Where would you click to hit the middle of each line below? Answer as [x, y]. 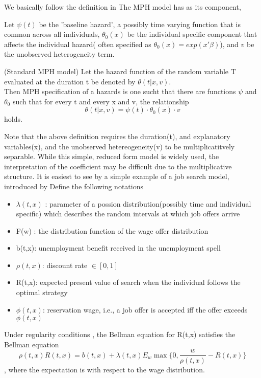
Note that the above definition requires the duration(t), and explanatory [117, 136]
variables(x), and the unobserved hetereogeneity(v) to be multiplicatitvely [120, 146]
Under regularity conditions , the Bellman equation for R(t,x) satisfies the [120, 334]
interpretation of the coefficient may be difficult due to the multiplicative [118, 166]
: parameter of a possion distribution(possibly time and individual [148, 203]
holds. [13, 119]
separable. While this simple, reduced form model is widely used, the [112, 156]
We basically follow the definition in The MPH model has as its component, [123, 7]
